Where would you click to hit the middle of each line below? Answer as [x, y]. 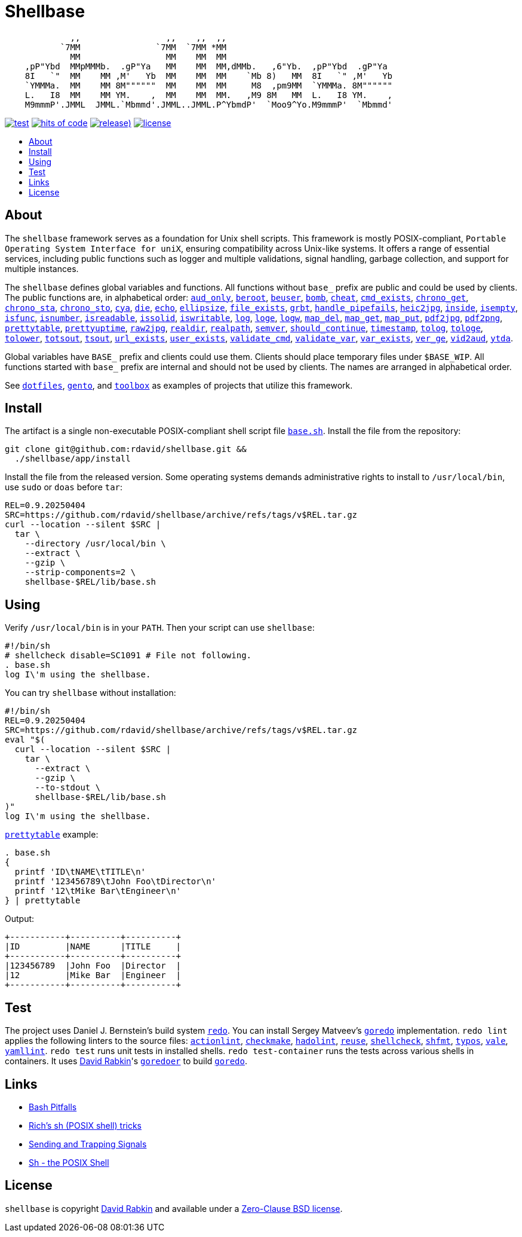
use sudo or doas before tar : [64, 487]
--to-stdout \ [68, 788]
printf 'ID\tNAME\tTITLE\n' [80, 872]
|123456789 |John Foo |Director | [93, 966]
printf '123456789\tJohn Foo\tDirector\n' [116, 882]
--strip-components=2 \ [80, 572]
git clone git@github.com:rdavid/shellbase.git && [126, 449]
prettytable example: [52, 835]
